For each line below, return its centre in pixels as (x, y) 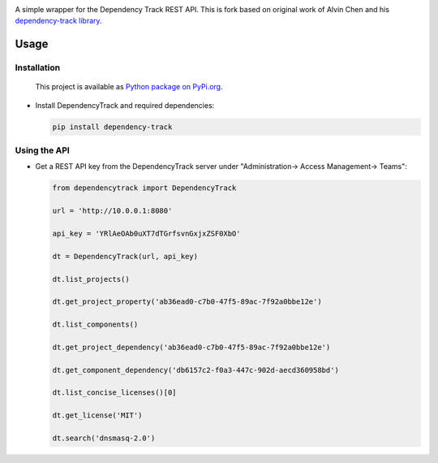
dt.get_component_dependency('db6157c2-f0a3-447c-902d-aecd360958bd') (196, 370)
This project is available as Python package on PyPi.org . (129, 87)
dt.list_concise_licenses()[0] (115, 393)
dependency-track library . (58, 21)
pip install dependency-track (112, 127)
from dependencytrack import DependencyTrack (144, 188)
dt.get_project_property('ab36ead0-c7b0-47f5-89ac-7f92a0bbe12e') (187, 302)
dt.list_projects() (91, 279)
